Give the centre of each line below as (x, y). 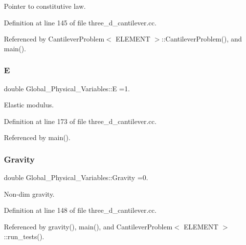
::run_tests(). (24, 236)
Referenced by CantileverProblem (54, 39)
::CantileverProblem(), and (202, 39)
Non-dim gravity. (29, 194)
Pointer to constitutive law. (45, 6)
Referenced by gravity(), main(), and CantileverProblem (88, 226)
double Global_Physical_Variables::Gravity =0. (76, 177)
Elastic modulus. (29, 105)
